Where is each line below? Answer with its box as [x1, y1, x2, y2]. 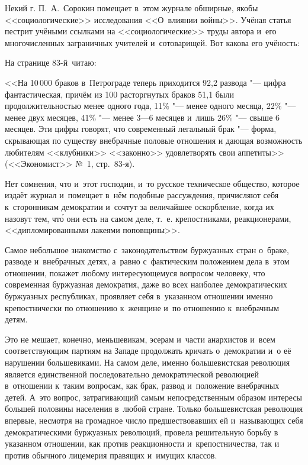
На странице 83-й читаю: [5, 56, 97, 69]
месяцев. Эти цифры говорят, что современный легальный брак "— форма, [5, 122, 277, 135]
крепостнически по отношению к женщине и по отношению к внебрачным [5, 301, 280, 314]
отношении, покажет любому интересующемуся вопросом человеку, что [5, 266, 265, 279]
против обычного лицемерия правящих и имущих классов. [5, 448, 217, 461]
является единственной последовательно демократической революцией [5, 367, 259, 380]
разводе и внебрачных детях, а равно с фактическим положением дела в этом [5, 255, 290, 267]
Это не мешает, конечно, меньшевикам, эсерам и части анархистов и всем [5, 332, 275, 345]
